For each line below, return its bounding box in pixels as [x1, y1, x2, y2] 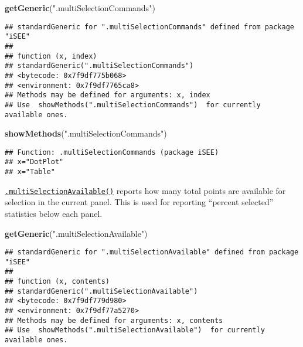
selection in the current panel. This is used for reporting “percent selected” [5, 196, 274, 208]
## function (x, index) [5, 52, 97, 60]
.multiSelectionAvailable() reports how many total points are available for [5, 184, 286, 196]
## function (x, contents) [5, 277, 110, 286]
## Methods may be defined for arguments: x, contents [5, 316, 223, 325]
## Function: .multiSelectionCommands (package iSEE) [5, 148, 219, 157]
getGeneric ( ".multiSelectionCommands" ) [5, 2, 155, 13]
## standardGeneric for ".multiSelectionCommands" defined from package [5, 22, 294, 31]
